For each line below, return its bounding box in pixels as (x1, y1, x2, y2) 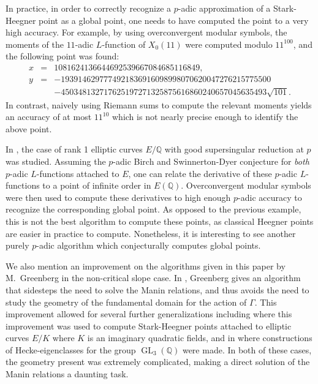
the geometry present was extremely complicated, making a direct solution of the (6, 355, 310, 368)
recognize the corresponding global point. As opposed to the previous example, (6, 203, 301, 216)
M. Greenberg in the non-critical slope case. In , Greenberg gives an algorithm (6, 271, 301, 284)
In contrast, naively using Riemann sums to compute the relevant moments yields (6, 98, 312, 111)
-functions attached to (36, 167, 119, 179)
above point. (6, 122, 52, 135)
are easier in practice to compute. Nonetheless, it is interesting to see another (6, 227, 296, 239)
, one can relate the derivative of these (128, 167, 272, 179)
